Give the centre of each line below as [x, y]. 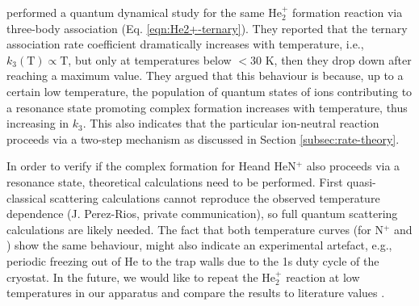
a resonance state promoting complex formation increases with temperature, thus [207, 107]
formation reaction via [348, 12]
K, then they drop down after [338, 59]
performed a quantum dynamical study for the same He [144, 12]
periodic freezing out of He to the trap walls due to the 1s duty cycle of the [193, 260]
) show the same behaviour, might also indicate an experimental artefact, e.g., [199, 245]
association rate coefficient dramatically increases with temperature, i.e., [185, 44]
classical [27, 197]
